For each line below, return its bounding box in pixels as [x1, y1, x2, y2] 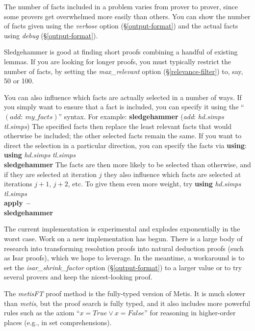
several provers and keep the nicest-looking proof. [4, 272, 153, 282]
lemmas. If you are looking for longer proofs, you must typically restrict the [4, 56, 231, 66]
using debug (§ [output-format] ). [4, 30, 98, 40]
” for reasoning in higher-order [144, 307, 236, 318]
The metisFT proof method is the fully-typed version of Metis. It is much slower [4, 288, 246, 299]
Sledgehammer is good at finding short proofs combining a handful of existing [4, 47, 238, 57]
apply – [4, 198, 30, 208]
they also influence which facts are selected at [104, 169, 241, 179]
